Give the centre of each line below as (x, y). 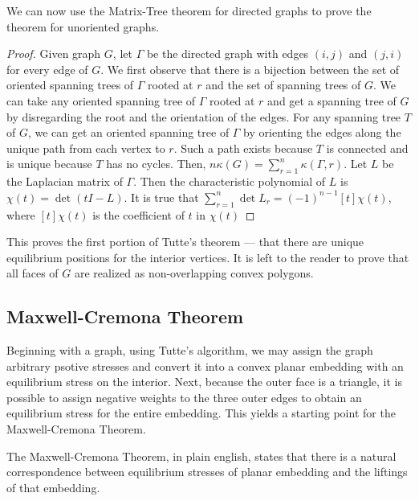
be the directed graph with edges (228, 53)
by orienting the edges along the (322, 132)
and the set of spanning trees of (283, 85)
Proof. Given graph (54, 53)
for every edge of (47, 69)
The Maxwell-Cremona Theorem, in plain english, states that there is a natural (201, 456)
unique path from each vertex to (86, 148)
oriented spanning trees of (70, 85)
